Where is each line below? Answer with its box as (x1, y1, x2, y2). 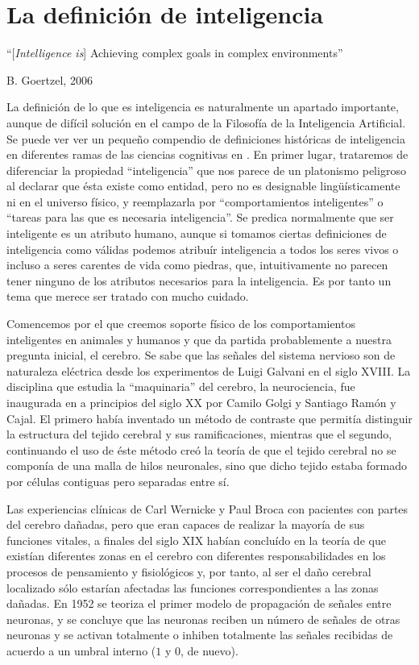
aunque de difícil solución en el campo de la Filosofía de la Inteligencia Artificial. (6, 114, 406, 131)
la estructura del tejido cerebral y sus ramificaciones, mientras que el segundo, (6, 426, 392, 443)
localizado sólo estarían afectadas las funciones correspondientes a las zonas (6, 579, 379, 596)
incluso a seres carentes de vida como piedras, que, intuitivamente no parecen (6, 256, 388, 273)
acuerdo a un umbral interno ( (6, 642, 156, 659)
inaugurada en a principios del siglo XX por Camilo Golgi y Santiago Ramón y (6, 394, 396, 410)
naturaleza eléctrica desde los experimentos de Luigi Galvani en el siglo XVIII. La (6, 362, 411, 379)
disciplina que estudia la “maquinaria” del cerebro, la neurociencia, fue (6, 378, 355, 395)
